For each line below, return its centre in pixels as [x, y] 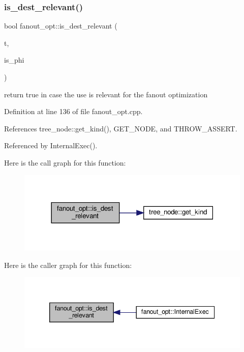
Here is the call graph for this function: [65, 162]
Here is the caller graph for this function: [68, 265]
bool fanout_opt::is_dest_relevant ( [61, 26]
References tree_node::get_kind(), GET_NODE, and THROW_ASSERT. [121, 128]
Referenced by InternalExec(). [51, 145]
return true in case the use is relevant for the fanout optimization [106, 94]
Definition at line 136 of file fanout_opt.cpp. [73, 111]
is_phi [14, 60]
